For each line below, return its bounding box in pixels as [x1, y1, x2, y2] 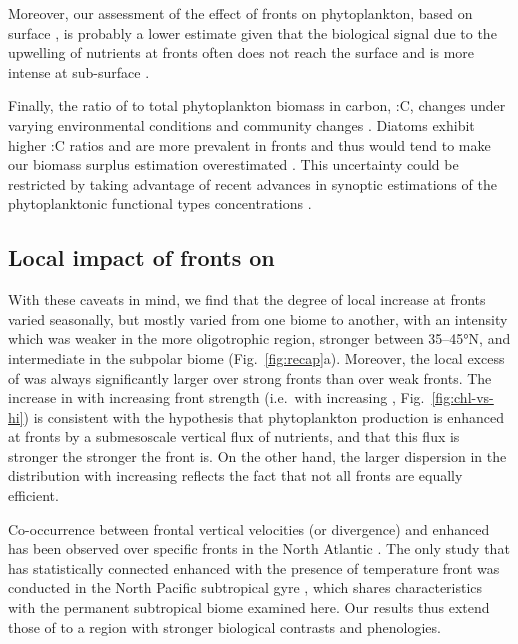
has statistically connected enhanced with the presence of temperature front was [8, 557, 500, 578]
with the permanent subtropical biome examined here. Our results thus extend [8, 597, 490, 618]
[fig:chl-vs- [431, 387, 494, 408]
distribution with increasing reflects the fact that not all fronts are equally [8, 465, 463, 486]
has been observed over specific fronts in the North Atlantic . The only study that [8, 538, 510, 559]
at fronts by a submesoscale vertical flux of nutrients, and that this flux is [8, 426, 460, 447]
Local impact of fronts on [8, 242, 275, 273]
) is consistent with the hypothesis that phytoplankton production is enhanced [23, 406, 505, 427]
